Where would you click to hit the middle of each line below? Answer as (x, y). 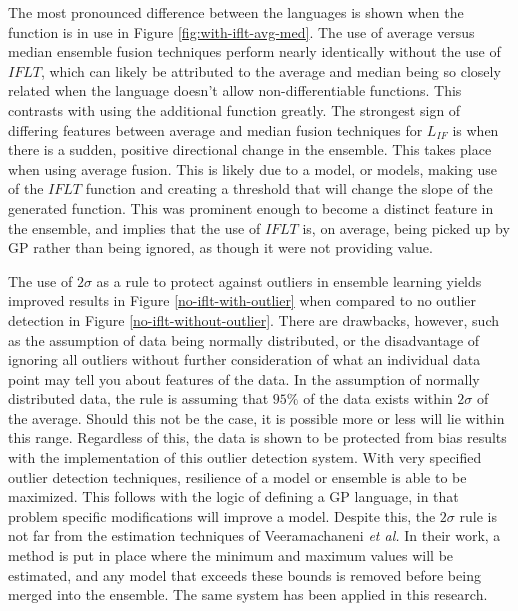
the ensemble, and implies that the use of (134, 227)
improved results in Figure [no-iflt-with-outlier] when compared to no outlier (242, 300)
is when (475, 129)
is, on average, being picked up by (406, 227)
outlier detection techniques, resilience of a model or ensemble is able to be (237, 476)
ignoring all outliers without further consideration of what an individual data (244, 359)
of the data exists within (378, 398)
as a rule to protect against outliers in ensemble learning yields (289, 280)
